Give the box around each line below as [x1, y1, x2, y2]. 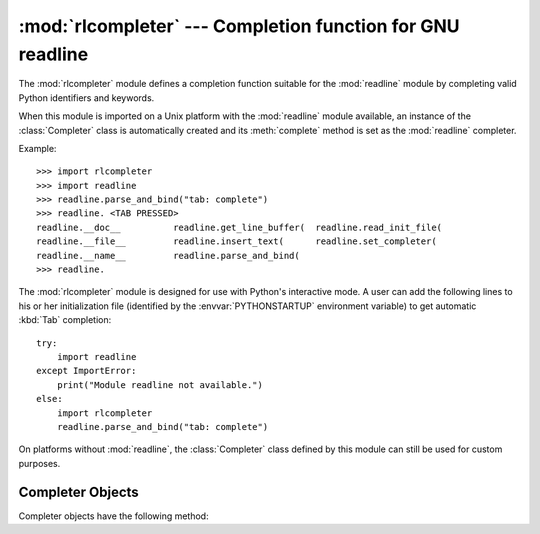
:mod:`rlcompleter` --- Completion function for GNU [18, 15, 460, 37]
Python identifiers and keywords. [18, 91, 155, 104]
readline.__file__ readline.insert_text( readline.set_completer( [36, 236, 437, 247]
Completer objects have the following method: [18, 510, 209, 522]
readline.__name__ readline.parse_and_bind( [36, 250, 300, 261]
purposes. [18, 457, 61, 469]
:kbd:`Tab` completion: [18, 314, 112, 326]
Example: [18, 142, 57, 154]
